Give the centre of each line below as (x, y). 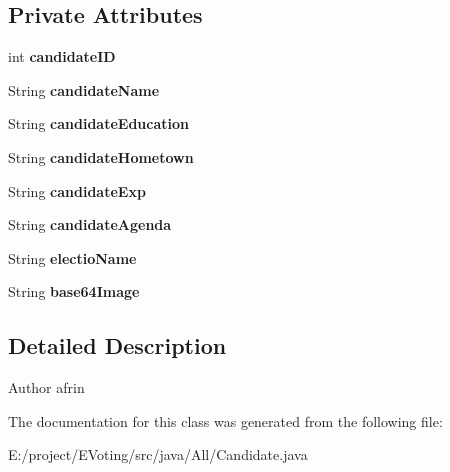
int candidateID (62, 56)
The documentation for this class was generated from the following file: (225, 420)
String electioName (72, 257)
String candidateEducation (98, 123)
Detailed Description (117, 345)
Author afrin (46, 387)
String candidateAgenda (90, 224)
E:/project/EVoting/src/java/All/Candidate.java (158, 454)
